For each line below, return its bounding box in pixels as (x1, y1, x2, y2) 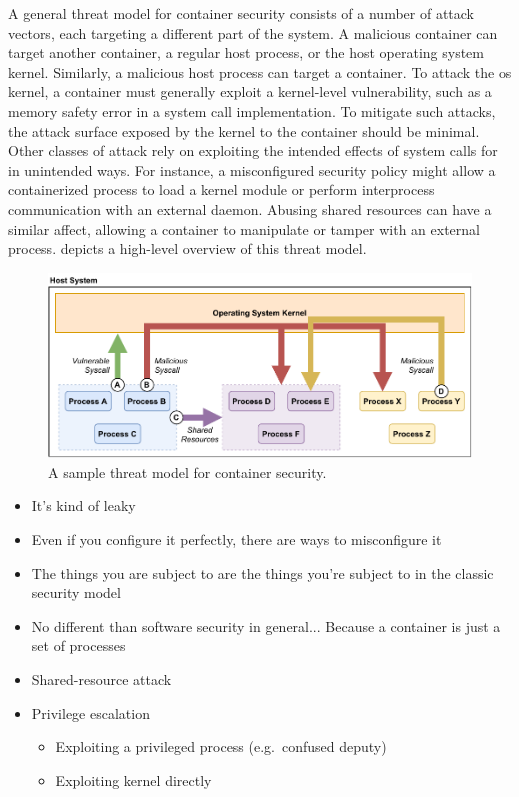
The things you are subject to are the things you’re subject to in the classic (31, 562, 494, 583)
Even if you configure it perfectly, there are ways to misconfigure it (31, 529, 442, 550)
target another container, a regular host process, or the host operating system (8, 42, 484, 63)
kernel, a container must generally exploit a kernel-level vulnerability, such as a (8, 81, 492, 102)
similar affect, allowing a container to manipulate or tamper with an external (8, 218, 480, 239)
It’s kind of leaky (31, 495, 136, 516)
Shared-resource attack (31, 669, 172, 690)
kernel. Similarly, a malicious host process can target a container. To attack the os (8, 61, 512, 82)
